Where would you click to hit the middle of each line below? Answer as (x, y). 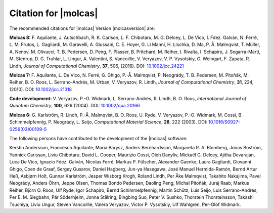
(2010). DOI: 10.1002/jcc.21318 (41, 89)
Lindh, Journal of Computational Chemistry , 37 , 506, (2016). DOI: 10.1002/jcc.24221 (97, 66)
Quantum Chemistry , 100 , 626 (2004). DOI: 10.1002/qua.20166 (75, 106)
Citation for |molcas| (54, 13)
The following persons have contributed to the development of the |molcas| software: (98, 139)
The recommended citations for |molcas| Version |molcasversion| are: (82, 28)
